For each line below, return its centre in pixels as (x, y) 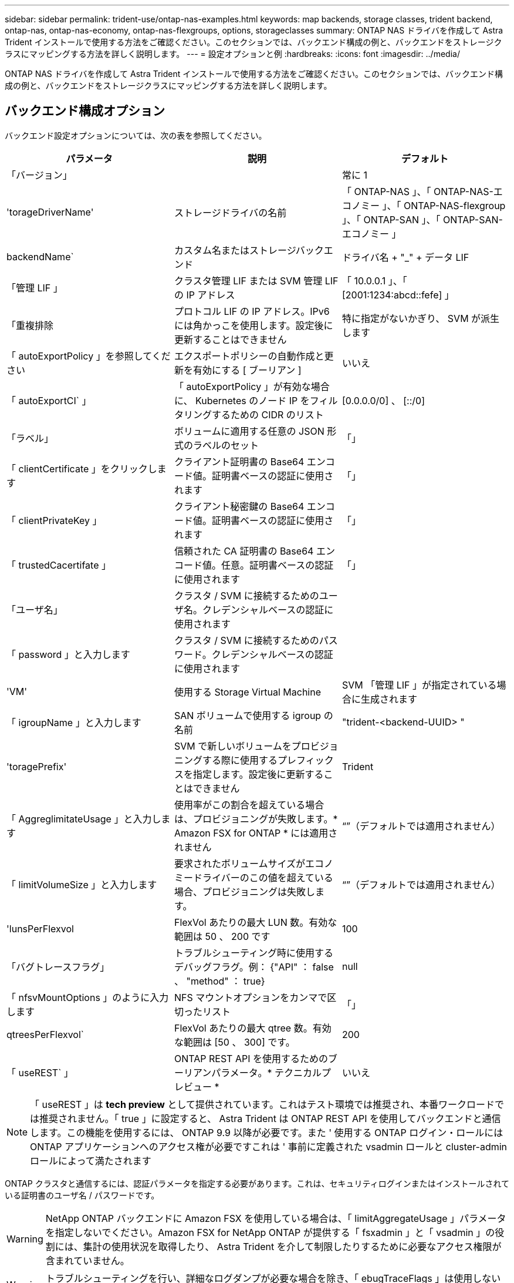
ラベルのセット (226, 445)
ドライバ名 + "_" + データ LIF (405, 257)
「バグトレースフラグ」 (58, 967)
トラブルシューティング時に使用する (254, 953)
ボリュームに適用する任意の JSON (249, 431)
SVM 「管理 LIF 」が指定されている (419, 685)
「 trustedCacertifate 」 (59, 565)
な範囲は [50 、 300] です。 (234, 1042)
